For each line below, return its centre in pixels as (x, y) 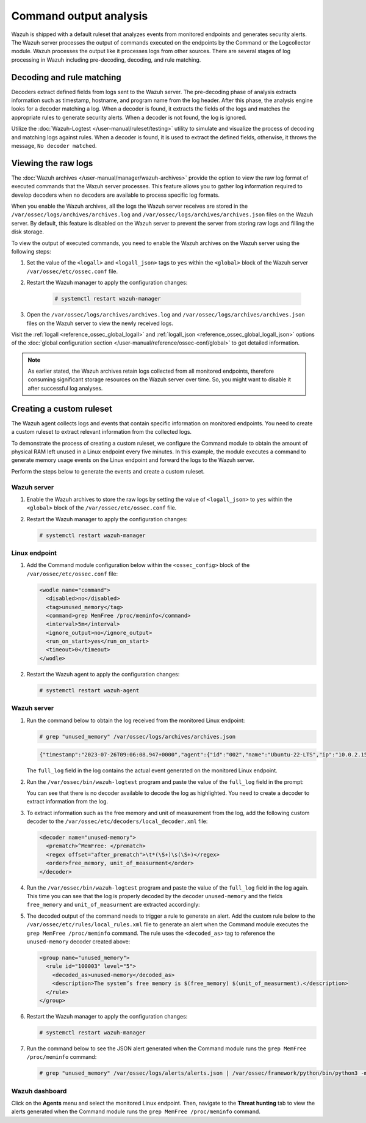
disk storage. (28, 232)
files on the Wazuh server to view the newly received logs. (100, 323)
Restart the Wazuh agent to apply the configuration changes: (103, 674)
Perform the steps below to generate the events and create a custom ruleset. (108, 471)
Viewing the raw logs (52, 163)
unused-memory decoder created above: (78, 942)
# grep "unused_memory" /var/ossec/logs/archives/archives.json (138, 737)
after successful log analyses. (65, 388)
